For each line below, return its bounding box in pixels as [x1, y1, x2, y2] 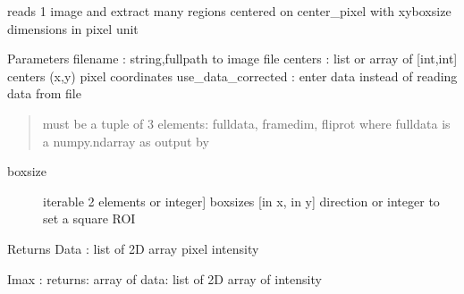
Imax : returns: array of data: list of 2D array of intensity [7, 269, 322, 288]
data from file [7, 84, 81, 103]
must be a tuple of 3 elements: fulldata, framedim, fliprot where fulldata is [42, 113, 451, 132]
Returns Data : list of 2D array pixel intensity [7, 239, 259, 257]
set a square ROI [43, 209, 136, 228]
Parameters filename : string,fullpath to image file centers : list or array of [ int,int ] [7, 49, 458, 68]
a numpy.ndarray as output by [42, 131, 209, 150]
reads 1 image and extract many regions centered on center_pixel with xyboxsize [7, 2, 451, 20]
